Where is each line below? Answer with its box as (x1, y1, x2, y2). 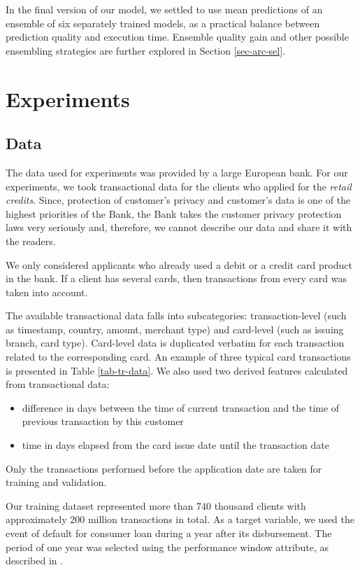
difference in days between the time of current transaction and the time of (22, 400, 340, 415)
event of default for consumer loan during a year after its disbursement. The (6, 526, 332, 541)
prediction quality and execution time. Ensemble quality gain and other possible (6, 29, 349, 44)
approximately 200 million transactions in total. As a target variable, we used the (6, 512, 355, 527)
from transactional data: (6, 377, 110, 391)
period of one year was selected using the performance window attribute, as (6, 539, 329, 554)
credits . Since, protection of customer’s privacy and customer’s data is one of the (6, 193, 351, 207)
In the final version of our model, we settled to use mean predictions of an (6, 2, 323, 16)
